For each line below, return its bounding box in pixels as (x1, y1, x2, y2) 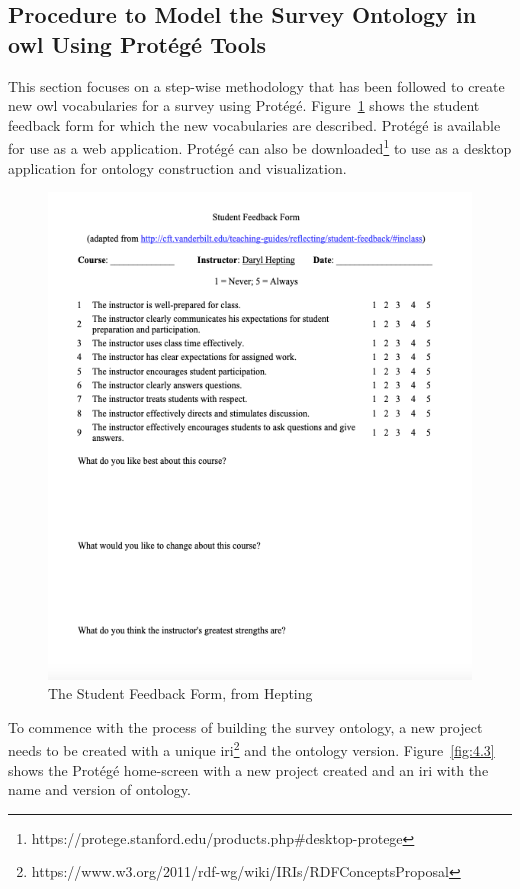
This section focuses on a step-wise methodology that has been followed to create (8, 75, 505, 96)
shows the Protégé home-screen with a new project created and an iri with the (8, 759, 489, 780)
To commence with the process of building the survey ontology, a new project (8, 716, 483, 737)
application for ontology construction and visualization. (8, 157, 347, 178)
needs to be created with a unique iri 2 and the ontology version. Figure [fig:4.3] (8, 737, 495, 760)
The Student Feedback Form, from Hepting (48, 683, 313, 704)
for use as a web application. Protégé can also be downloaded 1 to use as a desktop (8, 135, 512, 159)
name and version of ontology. (8, 779, 191, 800)
